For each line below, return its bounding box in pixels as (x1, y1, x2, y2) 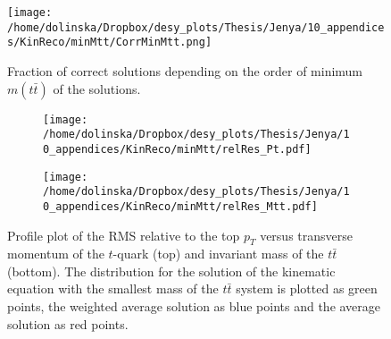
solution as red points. (7, 314, 129, 333)
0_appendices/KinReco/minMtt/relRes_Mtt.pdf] (43, 199, 318, 213)
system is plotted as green (236, 279, 378, 298)
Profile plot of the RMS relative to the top (7, 225, 240, 244)
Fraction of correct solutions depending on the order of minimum (7, 61, 363, 80)
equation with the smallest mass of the (7, 279, 219, 298)
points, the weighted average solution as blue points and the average (7, 297, 381, 316)
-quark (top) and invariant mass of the (112, 244, 324, 263)
